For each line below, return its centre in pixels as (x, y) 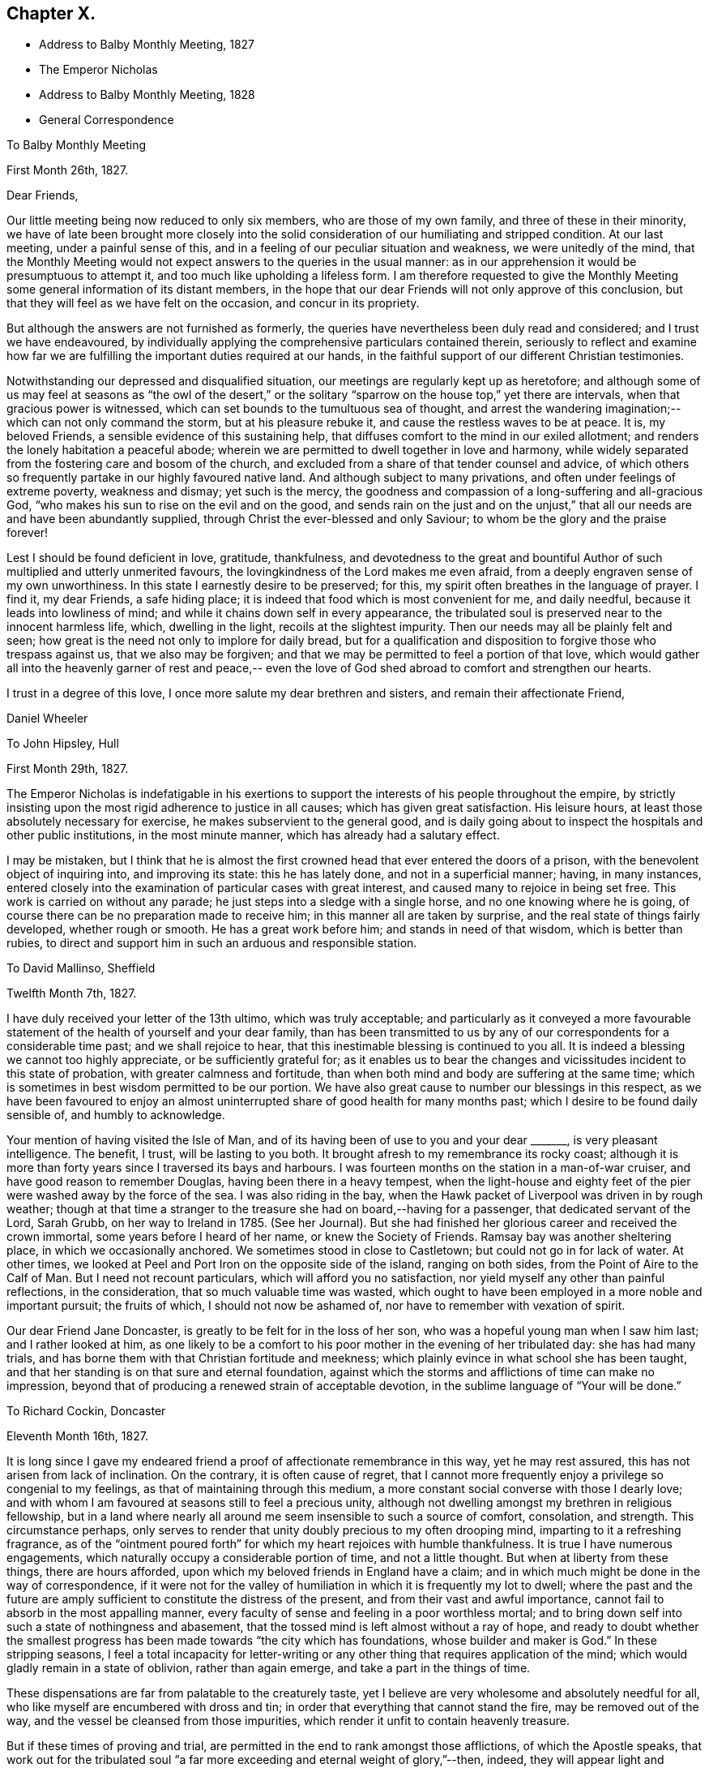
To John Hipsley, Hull (63, 744)
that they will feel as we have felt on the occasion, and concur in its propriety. (213, 303)
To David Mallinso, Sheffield (81, 968)
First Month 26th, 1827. (68, 170)
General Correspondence (107, 120)
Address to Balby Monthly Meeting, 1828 (147, 95)
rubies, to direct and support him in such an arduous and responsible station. (212, 943)
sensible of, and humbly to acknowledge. (116, 1115)
